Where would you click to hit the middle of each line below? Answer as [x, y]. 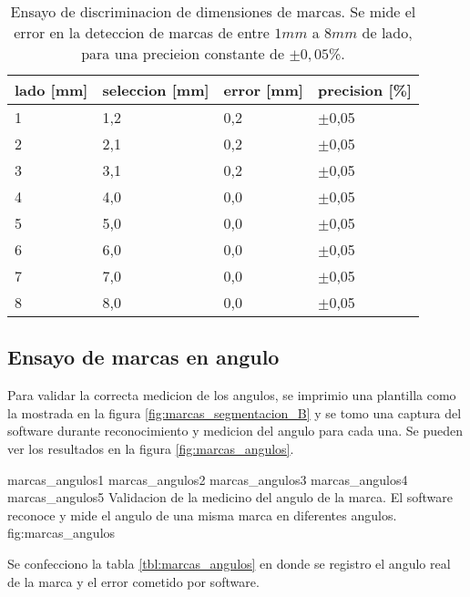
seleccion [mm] [156, 90]
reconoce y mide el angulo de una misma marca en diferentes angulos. [202, 515]
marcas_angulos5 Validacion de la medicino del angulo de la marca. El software [230, 497]
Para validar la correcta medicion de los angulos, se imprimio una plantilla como [232, 395]
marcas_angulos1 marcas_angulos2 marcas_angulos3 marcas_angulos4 [208, 479]
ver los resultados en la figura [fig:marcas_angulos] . [151, 448]
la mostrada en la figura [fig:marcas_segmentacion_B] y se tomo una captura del [235, 412]
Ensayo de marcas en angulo [143, 357]
